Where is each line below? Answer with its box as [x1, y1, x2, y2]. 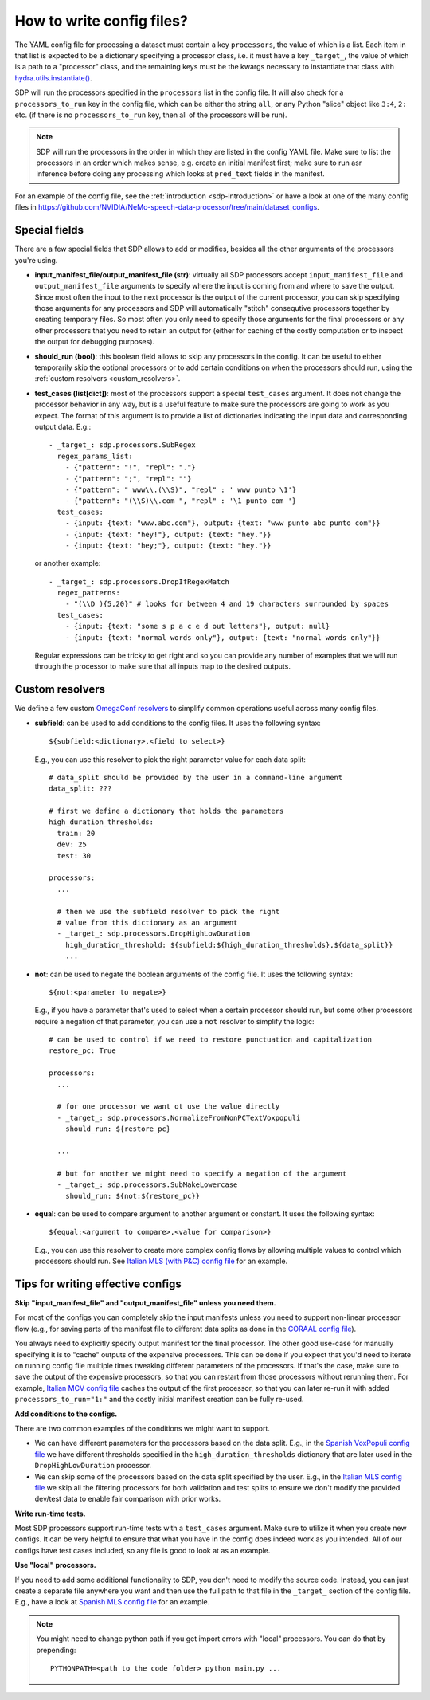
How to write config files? [14, 12, 189, 29]
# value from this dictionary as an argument [57, 917, 238, 927]
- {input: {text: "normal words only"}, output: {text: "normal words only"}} [64, 633, 381, 642]
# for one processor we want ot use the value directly [57, 1102, 280, 1111]
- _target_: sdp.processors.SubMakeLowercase [57, 1180, 238, 1189]
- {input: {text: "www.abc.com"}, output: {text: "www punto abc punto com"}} [64, 519, 381, 528]
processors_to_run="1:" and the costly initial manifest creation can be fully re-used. [14, 1395, 304, 1404]
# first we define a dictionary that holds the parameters [49, 807, 284, 816]
